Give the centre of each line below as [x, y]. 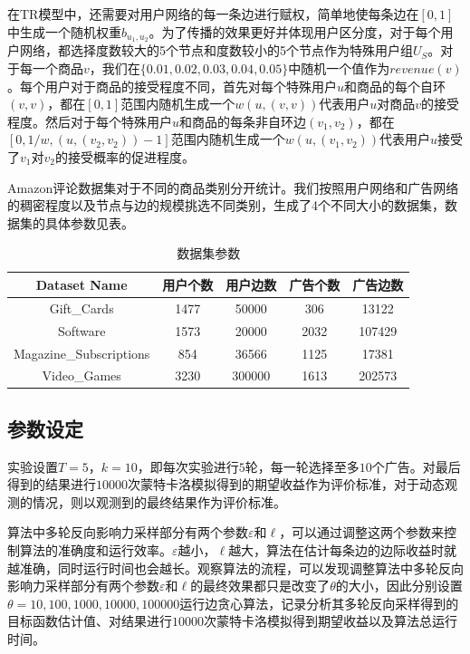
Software [82, 330]
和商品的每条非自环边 [243, 121]
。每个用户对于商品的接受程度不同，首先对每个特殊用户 [172, 86]
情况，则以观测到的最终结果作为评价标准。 [159, 501]
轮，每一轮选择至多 [302, 466]
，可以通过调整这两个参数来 [362, 532]
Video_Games [82, 375]
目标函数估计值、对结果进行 [90, 621]
